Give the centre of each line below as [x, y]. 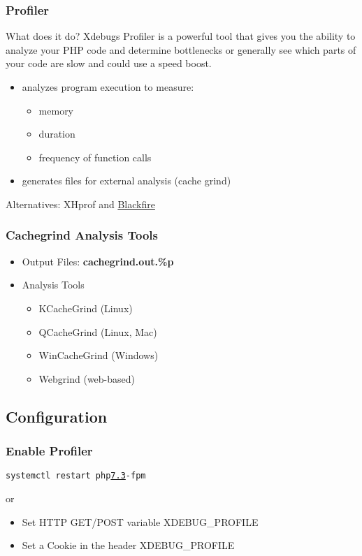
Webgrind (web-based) [87, 378]
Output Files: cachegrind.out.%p [98, 261]
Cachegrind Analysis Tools [82, 235]
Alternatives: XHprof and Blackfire [80, 204]
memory [56, 110]
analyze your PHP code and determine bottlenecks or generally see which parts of [181, 49]
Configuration [57, 416]
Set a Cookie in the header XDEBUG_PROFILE [128, 545]
